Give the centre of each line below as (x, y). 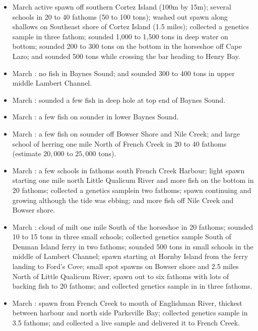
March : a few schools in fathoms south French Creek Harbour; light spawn (128, 170)
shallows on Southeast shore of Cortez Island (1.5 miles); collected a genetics (131, 26)
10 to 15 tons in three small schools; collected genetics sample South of (122, 237)
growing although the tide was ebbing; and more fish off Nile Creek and (123, 200)
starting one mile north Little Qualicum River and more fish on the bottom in (133, 180)
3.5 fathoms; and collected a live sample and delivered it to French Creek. (126, 323)
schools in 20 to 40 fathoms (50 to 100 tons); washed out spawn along (120, 16)
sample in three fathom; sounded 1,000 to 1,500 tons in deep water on (120, 36)
